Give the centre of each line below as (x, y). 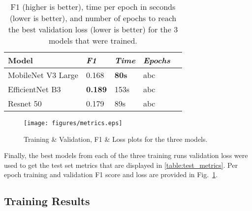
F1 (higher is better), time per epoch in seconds (93, 7)
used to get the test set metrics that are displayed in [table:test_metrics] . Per (121, 165)
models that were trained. (93, 40)
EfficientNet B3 (34, 89)
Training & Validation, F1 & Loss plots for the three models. (116, 139)
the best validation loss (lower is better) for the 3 (93, 29)
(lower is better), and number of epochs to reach (93, 18)
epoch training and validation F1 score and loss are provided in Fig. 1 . (111, 174)
